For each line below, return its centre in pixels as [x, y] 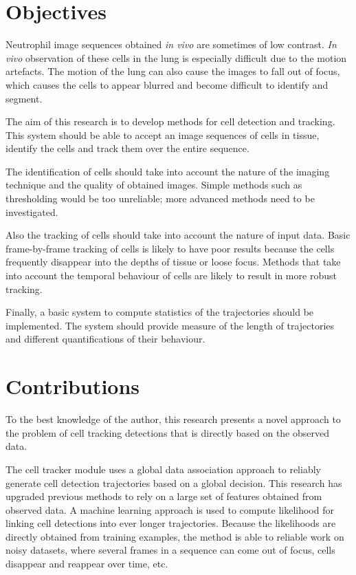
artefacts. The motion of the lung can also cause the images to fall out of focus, [173, 71]
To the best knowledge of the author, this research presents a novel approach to [173, 419]
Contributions [73, 386]
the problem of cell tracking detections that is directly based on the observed [168, 432]
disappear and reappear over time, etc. [87, 564]
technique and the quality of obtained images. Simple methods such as [154, 185]
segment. [24, 98]
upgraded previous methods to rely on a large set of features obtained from [164, 496]
